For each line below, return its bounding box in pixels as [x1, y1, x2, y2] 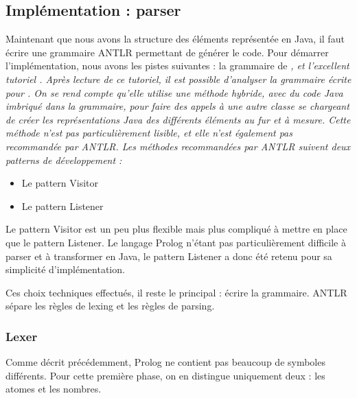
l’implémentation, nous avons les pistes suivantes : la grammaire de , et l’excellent [5, 58, 349, 73]
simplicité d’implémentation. [5, 262, 125, 277]
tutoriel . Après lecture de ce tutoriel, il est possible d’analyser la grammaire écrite [5, 71, 352, 86]
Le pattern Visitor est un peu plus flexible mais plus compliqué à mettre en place [5, 222, 347, 236]
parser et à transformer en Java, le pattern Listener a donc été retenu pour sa [5, 248, 332, 263]
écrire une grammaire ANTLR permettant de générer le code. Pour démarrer [5, 45, 329, 59]
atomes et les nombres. [5, 382, 102, 396]
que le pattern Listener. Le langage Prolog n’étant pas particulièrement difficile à [5, 235, 346, 249]
